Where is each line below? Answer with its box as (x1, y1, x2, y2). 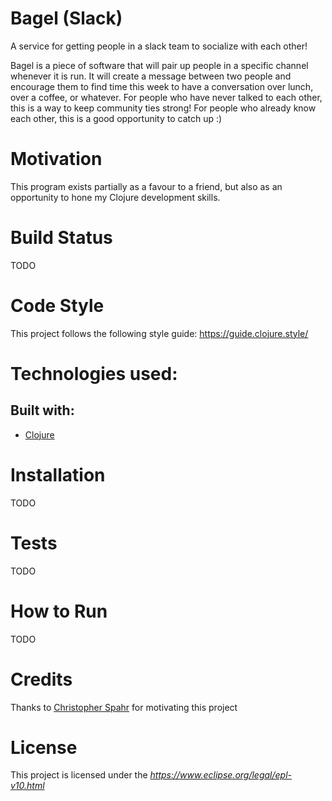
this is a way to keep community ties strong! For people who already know (10, 102, 317, 114)
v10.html (10, 780, 45, 792)
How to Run (10, 600, 108, 622)
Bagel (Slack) (10, 7, 123, 30)
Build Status (10, 227, 113, 249)
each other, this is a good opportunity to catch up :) (10, 112, 223, 124)
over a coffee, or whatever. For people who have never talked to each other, (10, 91, 323, 103)
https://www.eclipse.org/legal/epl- (149, 769, 293, 781)
